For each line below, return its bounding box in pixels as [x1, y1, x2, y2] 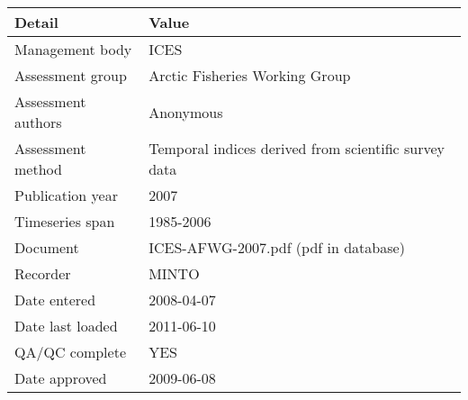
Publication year [14, 185, 118, 205]
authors [14, 112, 62, 132]
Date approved [14, 368, 107, 388]
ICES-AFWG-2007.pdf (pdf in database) [148, 237, 405, 258]
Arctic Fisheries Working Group [148, 65, 351, 86]
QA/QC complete [14, 341, 126, 362]
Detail [14, 12, 58, 32]
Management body [14, 39, 132, 59]
